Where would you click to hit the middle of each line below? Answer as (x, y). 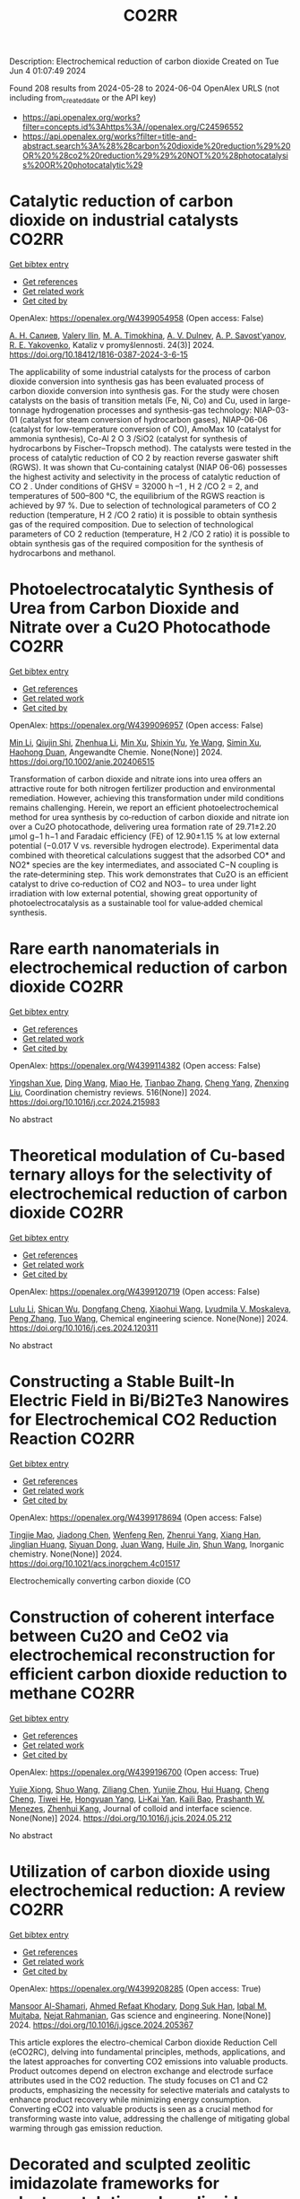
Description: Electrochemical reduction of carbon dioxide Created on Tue (144, 61)
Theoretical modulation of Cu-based (147, 1155)
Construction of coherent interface (142, 1617)
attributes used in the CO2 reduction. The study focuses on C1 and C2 (139, 2080)
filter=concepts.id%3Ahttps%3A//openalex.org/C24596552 (133, 127)
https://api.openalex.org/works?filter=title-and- (109, 136)
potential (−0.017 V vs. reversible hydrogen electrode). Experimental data (144, 845)
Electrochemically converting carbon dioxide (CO (100, 1581)
